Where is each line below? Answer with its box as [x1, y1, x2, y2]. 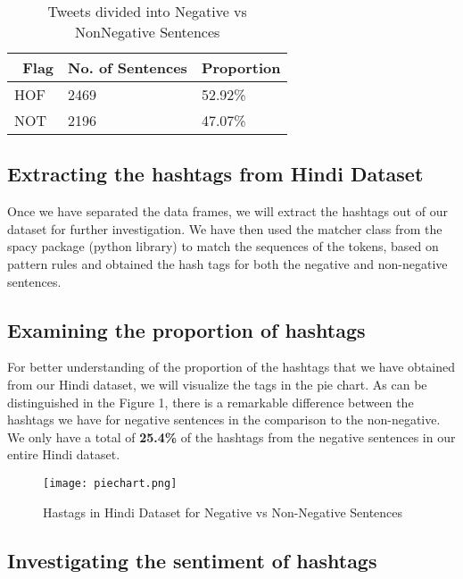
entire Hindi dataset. [7, 445, 120, 464]
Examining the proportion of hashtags [7, 315, 366, 343]
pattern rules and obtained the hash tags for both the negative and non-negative [7, 254, 448, 273]
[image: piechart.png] [43, 476, 178, 490]
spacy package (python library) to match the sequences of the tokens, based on [7, 237, 439, 256]
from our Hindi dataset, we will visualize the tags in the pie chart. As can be [7, 374, 427, 393]
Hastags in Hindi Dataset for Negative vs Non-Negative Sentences [43, 502, 403, 521]
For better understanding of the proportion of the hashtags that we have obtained [7, 357, 455, 376]
